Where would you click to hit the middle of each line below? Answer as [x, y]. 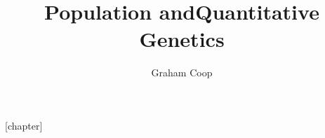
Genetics [182, 39]
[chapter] [24, 125]
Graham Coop [182, 73]
